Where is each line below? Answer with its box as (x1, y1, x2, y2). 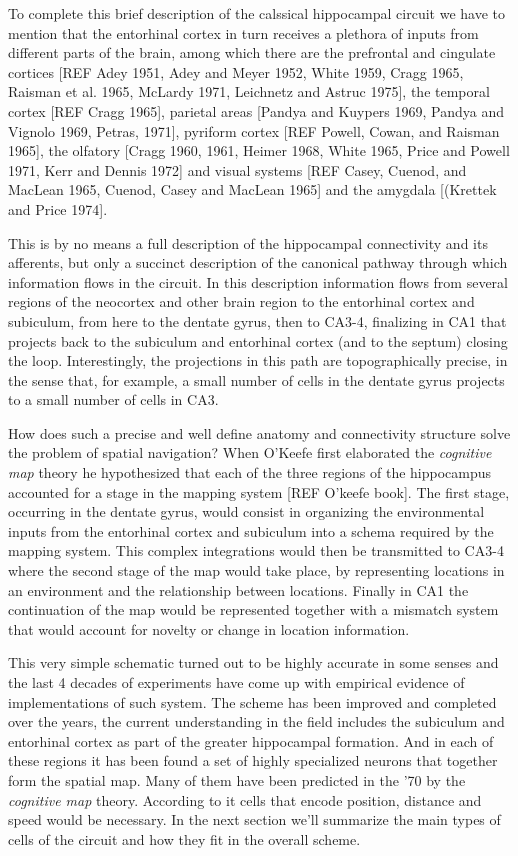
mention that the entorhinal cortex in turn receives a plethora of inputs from (8, 22, 479, 43)
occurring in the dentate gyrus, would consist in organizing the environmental (8, 501, 485, 522)
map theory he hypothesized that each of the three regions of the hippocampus (8, 462, 492, 483)
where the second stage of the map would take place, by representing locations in (8, 560, 505, 581)
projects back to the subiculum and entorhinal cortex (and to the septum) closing (8, 330, 508, 351)
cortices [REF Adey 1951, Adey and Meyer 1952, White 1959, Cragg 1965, (8, 61, 464, 82)
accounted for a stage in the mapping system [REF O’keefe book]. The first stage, (8, 481, 510, 502)
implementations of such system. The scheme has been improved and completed (8, 691, 497, 712)
